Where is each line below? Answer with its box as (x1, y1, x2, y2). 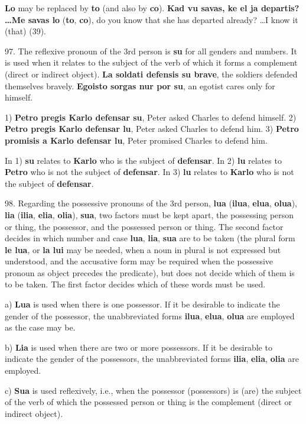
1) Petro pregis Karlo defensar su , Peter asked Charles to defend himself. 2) (5, 111, 297, 123)
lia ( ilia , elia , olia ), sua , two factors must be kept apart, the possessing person (5, 208, 294, 221)
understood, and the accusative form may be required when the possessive (5, 255, 274, 267)
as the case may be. (5, 321, 76, 334)
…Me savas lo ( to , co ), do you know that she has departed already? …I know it (5, 13, 298, 25)
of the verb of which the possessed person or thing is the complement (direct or (5, 396, 292, 408)
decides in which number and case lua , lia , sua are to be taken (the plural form (5, 232, 295, 244)
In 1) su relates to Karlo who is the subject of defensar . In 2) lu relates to (5, 154, 282, 166)
